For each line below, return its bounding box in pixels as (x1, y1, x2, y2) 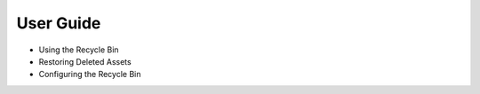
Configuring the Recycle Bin (38, 69, 141, 80)
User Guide (16, 13, 101, 33)
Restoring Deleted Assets (38, 56, 132, 67)
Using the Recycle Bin (38, 44, 119, 55)
